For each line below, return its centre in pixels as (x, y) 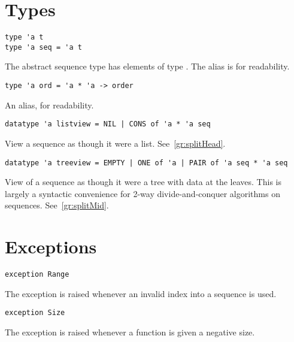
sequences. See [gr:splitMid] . (57, 205)
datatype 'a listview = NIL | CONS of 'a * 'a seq (108, 124)
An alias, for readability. (49, 105)
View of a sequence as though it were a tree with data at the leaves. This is (143, 182)
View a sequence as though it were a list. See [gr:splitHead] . (115, 143)
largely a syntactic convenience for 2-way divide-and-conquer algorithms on (143, 193)
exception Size (35, 313)
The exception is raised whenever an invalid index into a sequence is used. (141, 293)
